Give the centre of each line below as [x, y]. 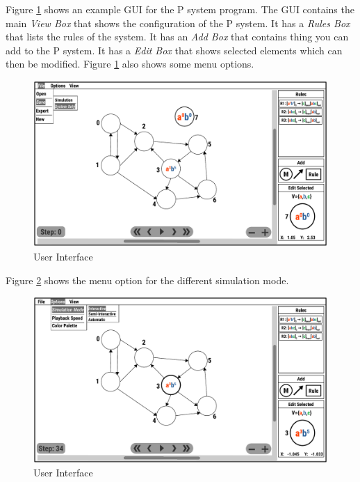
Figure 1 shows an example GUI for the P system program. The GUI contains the [180, 9]
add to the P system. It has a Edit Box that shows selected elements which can [174, 50]
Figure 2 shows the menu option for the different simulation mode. [147, 280]
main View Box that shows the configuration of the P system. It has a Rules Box [178, 23]
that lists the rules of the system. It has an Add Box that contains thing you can [177, 37]
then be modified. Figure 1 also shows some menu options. [130, 64]
